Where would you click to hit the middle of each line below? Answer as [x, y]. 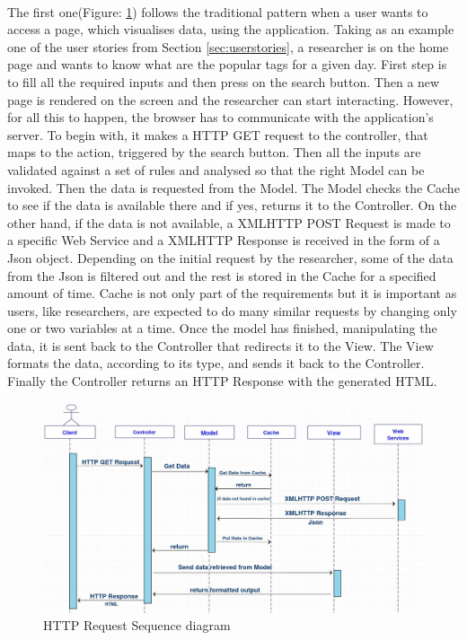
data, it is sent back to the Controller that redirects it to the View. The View [220, 345]
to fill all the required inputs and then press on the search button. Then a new [224, 81]
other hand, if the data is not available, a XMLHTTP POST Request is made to [229, 222]
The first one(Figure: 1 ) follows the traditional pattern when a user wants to [218, 11]
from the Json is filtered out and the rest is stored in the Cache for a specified [222, 275]
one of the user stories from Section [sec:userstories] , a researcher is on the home [228, 46]
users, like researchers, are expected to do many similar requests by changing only [232, 310]
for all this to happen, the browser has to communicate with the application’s [220, 117]
